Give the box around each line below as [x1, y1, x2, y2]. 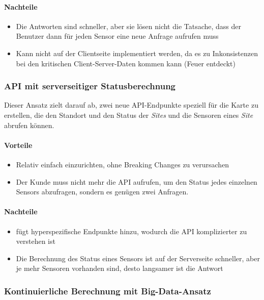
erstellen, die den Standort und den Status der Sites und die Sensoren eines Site [4, 109, 253, 120]
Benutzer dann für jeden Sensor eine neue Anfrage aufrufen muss [16, 31, 219, 41]
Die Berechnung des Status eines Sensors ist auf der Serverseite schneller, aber [16, 253, 260, 263]
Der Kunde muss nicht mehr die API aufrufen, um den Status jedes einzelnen [16, 176, 257, 187]
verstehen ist [16, 236, 55, 246]
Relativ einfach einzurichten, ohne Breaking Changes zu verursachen [16, 159, 229, 169]
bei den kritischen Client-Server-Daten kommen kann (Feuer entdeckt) [16, 58, 236, 68]
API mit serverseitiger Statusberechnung [4, 80, 175, 92]
